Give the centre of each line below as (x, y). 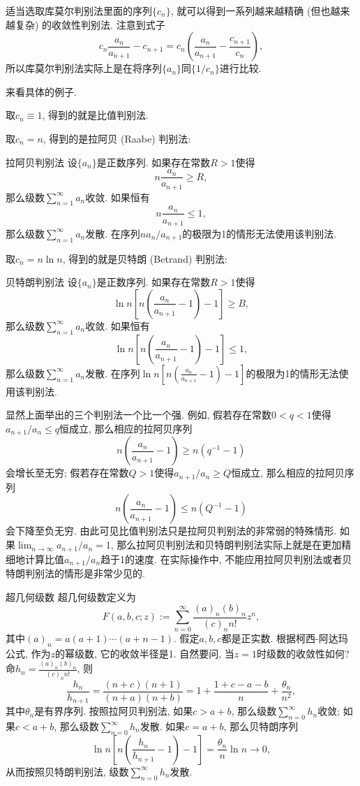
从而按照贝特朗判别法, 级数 (67, 771)
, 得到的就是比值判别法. (95, 115)
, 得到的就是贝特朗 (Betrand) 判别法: (145, 258)
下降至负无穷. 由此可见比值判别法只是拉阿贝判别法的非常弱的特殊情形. (176, 531)
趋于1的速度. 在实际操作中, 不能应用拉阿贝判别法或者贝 (226, 559)
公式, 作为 (28, 653)
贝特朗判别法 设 (42, 282)
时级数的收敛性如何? (303, 653)
